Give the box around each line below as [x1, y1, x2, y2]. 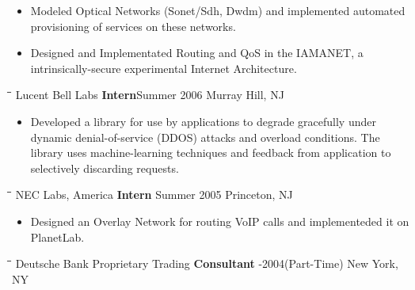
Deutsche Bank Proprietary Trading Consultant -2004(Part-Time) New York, [15, 255, 398, 272]
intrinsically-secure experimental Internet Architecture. [30, 59, 297, 76]
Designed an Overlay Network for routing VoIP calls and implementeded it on [30, 212, 409, 229]
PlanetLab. [30, 228, 85, 245]
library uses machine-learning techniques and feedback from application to [30, 144, 391, 161]
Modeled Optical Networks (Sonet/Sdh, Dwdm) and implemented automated [30, 2, 405, 18]
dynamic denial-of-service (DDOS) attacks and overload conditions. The [30, 128, 380, 145]
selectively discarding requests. [30, 159, 179, 176]
